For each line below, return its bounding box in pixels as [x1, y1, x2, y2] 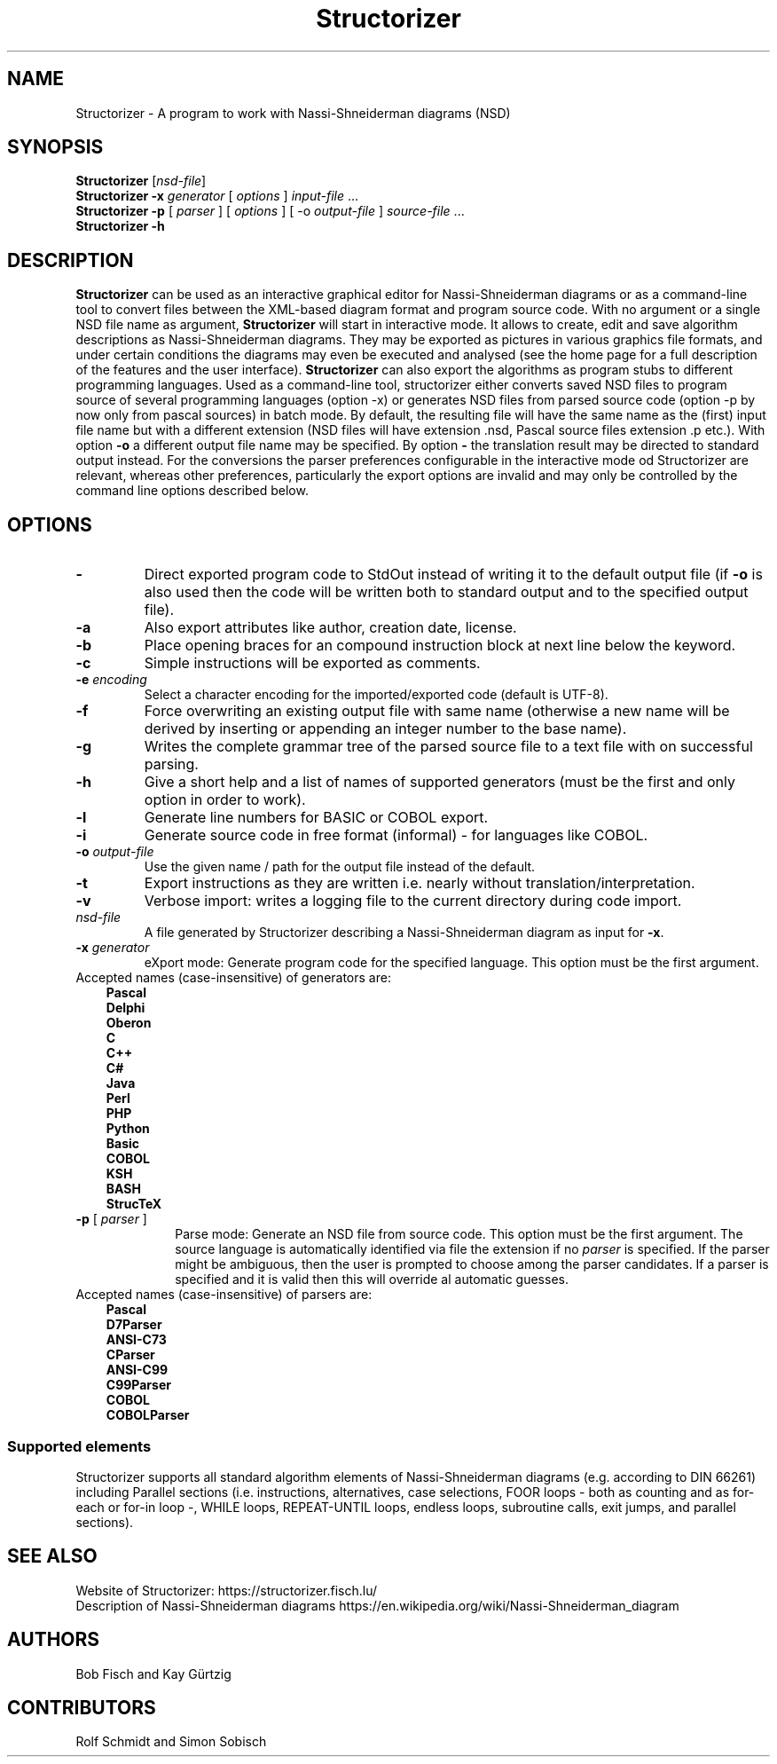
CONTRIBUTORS [7, 1696, 156, 1719]
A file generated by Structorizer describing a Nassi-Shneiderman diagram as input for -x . [144, 925, 664, 941]
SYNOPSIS [7, 136, 104, 159]
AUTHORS [7, 1628, 100, 1651]
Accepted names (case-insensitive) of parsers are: [75, 1287, 373, 1303]
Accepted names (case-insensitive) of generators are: [75, 970, 391, 986]
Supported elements [7, 1437, 152, 1455]
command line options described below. [75, 483, 309, 499]
